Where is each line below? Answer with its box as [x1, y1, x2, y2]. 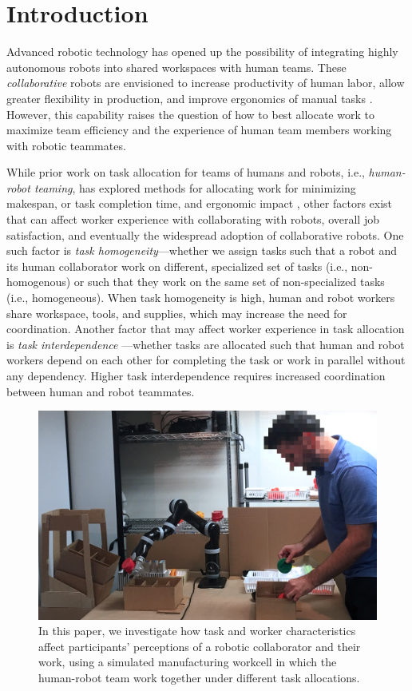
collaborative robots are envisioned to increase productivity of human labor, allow [6, 74, 405, 91]
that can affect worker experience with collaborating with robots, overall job [6, 211, 379, 228]
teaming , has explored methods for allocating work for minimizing [34, 179, 356, 196]
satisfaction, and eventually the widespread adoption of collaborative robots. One [6, 226, 404, 243]
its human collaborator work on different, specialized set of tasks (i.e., [6, 257, 348, 274]
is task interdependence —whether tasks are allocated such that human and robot [6, 336, 405, 352]
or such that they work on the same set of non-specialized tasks [73, 273, 385, 290]
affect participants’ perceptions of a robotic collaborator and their [38, 637, 361, 654]
